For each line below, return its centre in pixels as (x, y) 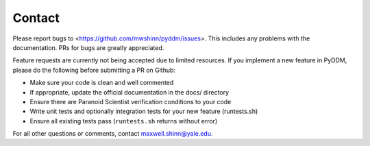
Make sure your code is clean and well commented (102, 83)
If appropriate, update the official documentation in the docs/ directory (129, 92)
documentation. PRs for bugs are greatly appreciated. (88, 47)
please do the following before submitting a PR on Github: (94, 70)
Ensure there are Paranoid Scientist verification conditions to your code (131, 101)
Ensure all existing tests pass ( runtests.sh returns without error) (124, 121)
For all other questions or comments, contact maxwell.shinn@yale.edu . (113, 134)
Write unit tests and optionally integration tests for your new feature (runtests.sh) (144, 111)
